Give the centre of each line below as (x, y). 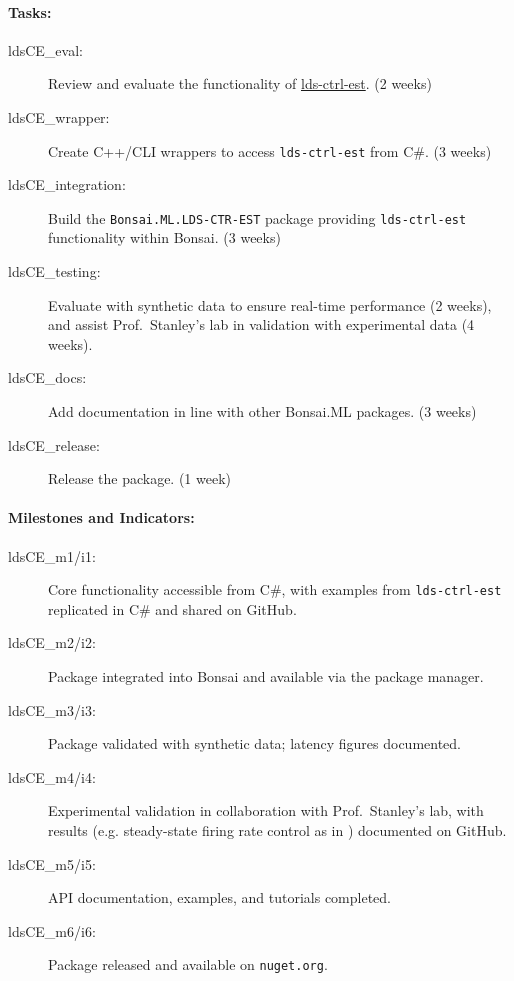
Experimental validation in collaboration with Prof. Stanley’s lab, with (266, 810)
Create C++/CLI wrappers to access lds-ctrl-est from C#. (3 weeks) (270, 150)
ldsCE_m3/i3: (52, 709)
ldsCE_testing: (54, 271)
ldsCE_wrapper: (59, 116)
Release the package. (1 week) (139, 478)
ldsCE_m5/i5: (52, 863)
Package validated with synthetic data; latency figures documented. (254, 743)
